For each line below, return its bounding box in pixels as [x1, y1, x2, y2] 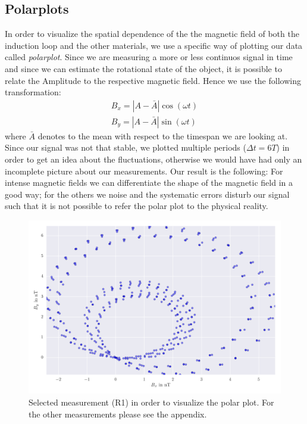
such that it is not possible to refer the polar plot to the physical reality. [5, 199, 268, 212]
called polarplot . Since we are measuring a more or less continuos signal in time [5, 51, 293, 63]
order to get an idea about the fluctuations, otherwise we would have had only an [5, 153, 302, 166]
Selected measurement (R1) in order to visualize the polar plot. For [29, 396, 274, 409]
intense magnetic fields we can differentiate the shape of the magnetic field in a [5, 176, 293, 189]
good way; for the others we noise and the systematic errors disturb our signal [5, 188, 290, 200]
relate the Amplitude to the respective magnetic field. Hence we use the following [5, 74, 301, 86]
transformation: [5, 86, 61, 98]
